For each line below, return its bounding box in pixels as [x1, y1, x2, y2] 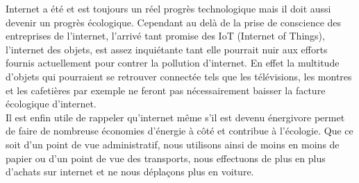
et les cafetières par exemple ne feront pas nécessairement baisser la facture [6, 82, 326, 97]
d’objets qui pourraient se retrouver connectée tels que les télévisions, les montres [6, 69, 352, 83]
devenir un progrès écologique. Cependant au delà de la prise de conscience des [6, 15, 342, 29]
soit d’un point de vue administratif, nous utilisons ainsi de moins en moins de [6, 137, 340, 151]
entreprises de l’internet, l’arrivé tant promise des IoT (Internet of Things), [6, 28, 325, 43]
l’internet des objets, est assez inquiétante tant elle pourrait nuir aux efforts [6, 42, 328, 56]
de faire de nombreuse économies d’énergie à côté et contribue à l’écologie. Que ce [6, 123, 353, 138]
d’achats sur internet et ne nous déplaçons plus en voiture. [6, 164, 254, 179]
